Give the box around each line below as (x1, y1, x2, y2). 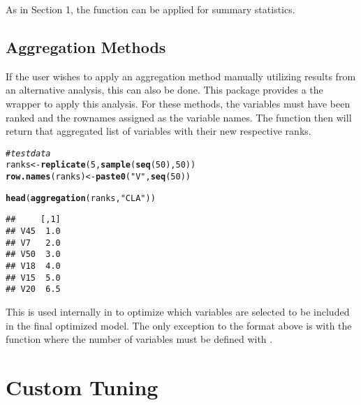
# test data (6, 148, 51, 159)
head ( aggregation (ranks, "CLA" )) (6, 193, 156, 203)
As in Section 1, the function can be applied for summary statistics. (6, 2, 295, 16)
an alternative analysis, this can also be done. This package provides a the (6, 82, 323, 97)
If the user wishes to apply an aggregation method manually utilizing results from (6, 68, 356, 83)
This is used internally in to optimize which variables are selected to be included (6, 304, 350, 318)
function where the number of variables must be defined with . (6, 332, 273, 346)
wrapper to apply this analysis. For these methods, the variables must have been (6, 96, 351, 110)
